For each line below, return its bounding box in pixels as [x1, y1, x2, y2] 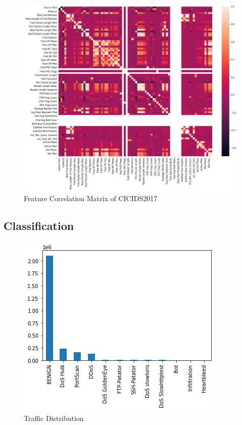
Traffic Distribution [24, 412, 84, 423]
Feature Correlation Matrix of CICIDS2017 [24, 193, 158, 203]
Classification [4, 217, 74, 233]
